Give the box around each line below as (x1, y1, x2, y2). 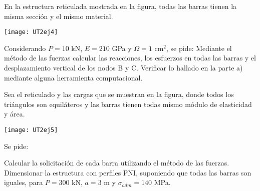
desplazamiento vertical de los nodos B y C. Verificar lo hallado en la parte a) (4, 62, 243, 73)
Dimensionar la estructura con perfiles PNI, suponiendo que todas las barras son (4, 167, 251, 177)
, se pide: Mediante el (166, 42, 232, 53)
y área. (4, 108, 25, 119)
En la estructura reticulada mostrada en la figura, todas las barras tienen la (4, 1, 237, 11)
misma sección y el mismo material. (4, 10, 113, 21)
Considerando (4, 42, 46, 53)
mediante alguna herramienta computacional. (4, 72, 143, 82)
